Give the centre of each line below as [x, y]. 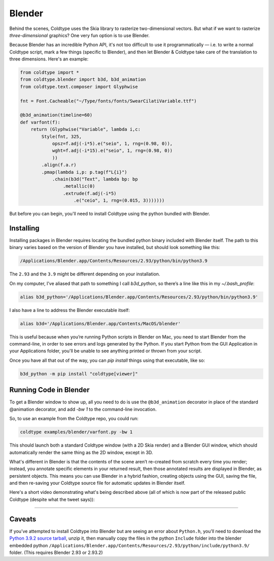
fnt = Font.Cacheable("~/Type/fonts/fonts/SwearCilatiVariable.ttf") [108, 101]
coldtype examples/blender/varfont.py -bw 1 [76, 432]
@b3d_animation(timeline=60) [56, 115]
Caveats [23, 519]
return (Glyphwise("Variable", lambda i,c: [85, 129]
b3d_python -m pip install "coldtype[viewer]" [79, 374]
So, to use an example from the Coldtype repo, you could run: [74, 419]
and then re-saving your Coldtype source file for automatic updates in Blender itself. [97, 483]
